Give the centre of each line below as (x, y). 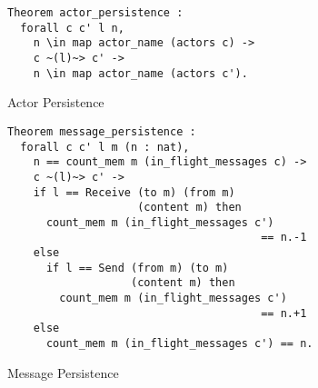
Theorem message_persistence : (102, 131)
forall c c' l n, (72, 28)
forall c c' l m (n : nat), (105, 147)
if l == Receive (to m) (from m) (134, 192)
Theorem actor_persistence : (95, 13)
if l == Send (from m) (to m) (137, 268)
